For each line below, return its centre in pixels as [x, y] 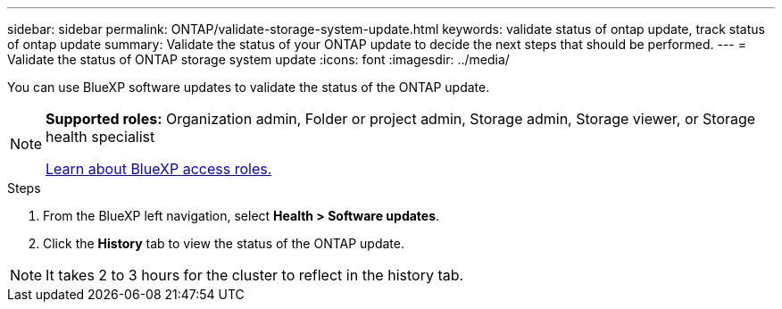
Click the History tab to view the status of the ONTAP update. [224, 243]
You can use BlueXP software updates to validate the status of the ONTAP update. [249, 87]
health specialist [100, 137]
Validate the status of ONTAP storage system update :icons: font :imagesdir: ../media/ [258, 59]
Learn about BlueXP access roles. [159, 169]
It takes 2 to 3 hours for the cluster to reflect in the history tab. [255, 275]
